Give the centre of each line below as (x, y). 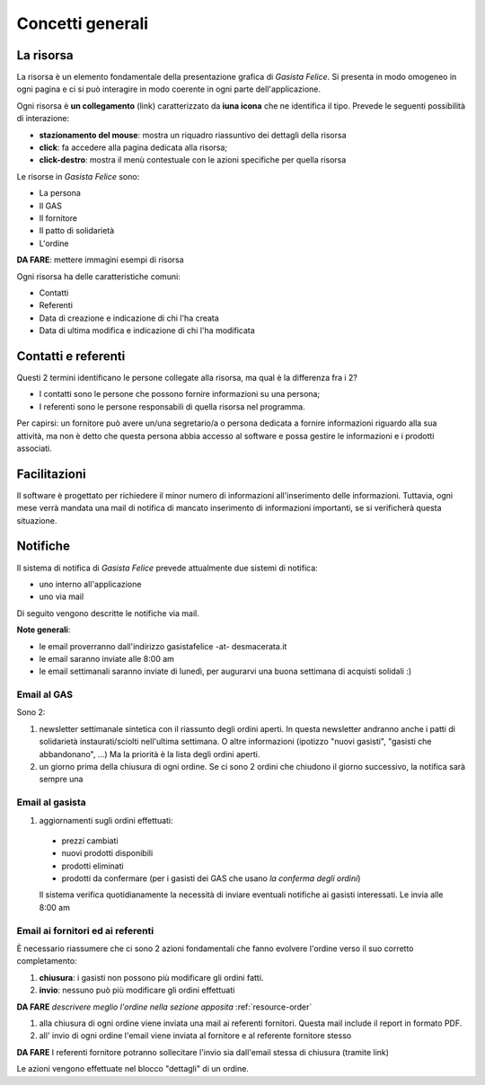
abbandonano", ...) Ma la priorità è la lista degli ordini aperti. (150, 754)
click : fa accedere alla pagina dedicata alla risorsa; (133, 147)
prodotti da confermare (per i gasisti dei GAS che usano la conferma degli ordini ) (211, 878)
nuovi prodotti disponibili (107, 853)
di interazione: (43, 119)
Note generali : (44, 630)
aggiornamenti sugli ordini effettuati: (106, 820)
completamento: (47, 961)
